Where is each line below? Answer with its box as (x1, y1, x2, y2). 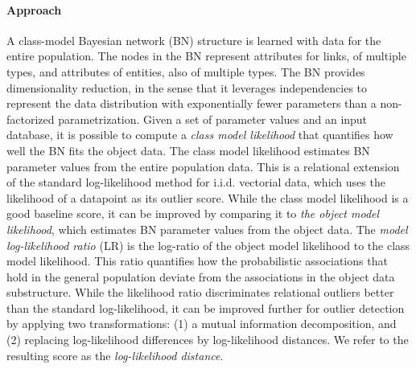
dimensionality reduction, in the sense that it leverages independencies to (6, 79, 368, 96)
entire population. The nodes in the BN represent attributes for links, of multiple (6, 47, 406, 64)
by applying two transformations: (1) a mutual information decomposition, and (6, 315, 397, 332)
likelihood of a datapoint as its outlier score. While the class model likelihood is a (6, 189, 409, 206)
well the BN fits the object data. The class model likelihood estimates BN (6, 141, 370, 158)
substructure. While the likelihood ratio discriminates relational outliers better (6, 284, 394, 301)
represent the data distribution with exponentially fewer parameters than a (6, 95, 377, 112)
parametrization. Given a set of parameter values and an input (58, 110, 368, 127)
